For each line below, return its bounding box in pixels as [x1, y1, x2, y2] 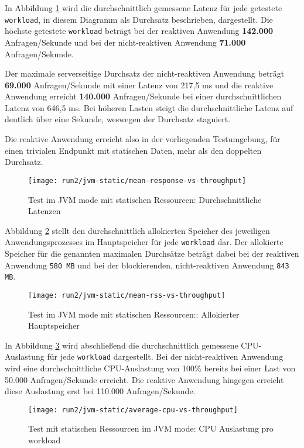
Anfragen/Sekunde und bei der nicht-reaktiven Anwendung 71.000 [5, 36, 246, 48]
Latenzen [28, 205, 61, 217]
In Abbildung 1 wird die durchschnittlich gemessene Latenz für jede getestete [5, 2, 282, 13]
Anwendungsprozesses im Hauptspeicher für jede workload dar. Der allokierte [5, 236, 283, 248]
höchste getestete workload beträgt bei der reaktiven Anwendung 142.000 [5, 25, 273, 37]
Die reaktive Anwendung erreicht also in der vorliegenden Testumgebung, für [5, 133, 281, 145]
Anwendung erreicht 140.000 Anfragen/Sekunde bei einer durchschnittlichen [5, 90, 282, 102]
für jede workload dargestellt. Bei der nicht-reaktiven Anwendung [47, 350, 283, 363]
